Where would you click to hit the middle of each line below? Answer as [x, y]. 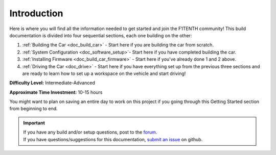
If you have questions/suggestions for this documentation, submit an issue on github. [113, 139]
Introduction [36, 13]
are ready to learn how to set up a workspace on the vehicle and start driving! [104, 73]
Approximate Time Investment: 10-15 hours [56, 92]
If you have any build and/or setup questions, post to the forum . [90, 132]
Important [34, 123]
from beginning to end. [34, 109]
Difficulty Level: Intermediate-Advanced [52, 83]
